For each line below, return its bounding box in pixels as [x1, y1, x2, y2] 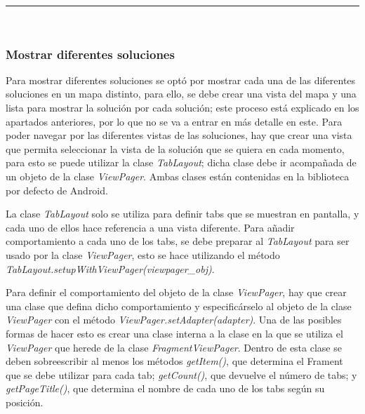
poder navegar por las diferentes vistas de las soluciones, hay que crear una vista [6, 128, 352, 142]
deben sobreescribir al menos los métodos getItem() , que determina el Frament [6, 354, 343, 368]
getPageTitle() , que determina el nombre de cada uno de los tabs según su [6, 381, 325, 396]
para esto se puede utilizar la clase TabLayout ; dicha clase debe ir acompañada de [6, 155, 357, 170]
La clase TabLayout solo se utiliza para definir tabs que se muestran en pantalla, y [6, 206, 359, 221]
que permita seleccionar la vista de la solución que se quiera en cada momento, [6, 141, 345, 156]
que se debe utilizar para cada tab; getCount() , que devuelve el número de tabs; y [6, 367, 357, 382]
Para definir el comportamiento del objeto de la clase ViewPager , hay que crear [6, 285, 347, 300]
